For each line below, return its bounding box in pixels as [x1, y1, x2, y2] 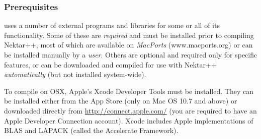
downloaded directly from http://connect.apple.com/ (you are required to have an [4, 105, 257, 115]
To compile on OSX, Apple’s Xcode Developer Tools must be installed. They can [4, 85, 253, 96]
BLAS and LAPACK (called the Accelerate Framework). [4, 125, 179, 135]
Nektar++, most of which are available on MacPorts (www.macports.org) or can [4, 39, 253, 50]
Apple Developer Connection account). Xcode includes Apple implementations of [4, 115, 253, 125]
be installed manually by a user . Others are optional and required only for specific [4, 49, 257, 59]
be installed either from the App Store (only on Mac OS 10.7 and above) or [4, 95, 237, 106]
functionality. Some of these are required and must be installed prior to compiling [4, 29, 254, 40]
